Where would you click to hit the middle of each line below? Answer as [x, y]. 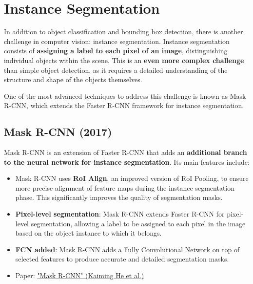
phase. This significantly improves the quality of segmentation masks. [119, 197]
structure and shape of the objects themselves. [73, 79]
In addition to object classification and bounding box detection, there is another [124, 32]
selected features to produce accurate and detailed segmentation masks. [122, 259]
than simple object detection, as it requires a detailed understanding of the [116, 70]
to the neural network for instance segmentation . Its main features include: [127, 162]
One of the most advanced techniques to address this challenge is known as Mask [125, 96]
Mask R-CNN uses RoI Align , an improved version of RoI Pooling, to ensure [132, 178]
